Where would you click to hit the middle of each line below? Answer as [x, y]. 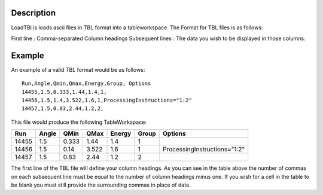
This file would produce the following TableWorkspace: [79, 122]
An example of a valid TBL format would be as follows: [78, 69]
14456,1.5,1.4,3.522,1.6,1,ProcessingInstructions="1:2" [107, 100]
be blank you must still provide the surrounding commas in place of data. [101, 185]
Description [33, 13]
